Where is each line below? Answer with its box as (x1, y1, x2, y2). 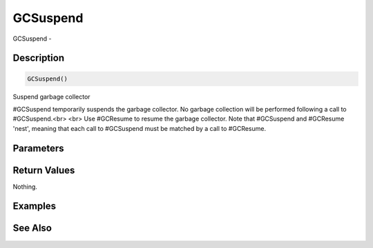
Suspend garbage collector (12, 92, 90, 101)
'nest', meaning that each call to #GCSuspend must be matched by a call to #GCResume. (12, 124, 266, 132)
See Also (12, 223, 52, 234)
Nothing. (12, 183, 38, 191)
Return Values (12, 164, 75, 176)
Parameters (12, 142, 64, 154)
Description (12, 52, 65, 64)
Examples (12, 200, 57, 212)
